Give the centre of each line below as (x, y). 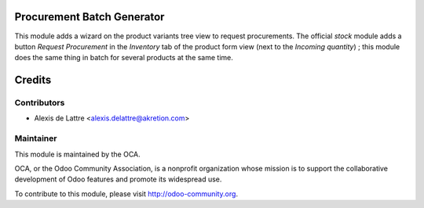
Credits (33, 80)
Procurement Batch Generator (90, 17)
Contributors (40, 103)
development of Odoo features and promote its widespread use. (118, 179)
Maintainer (36, 138)
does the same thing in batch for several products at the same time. (124, 58)
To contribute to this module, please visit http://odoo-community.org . (126, 194)
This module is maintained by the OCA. (77, 154)
